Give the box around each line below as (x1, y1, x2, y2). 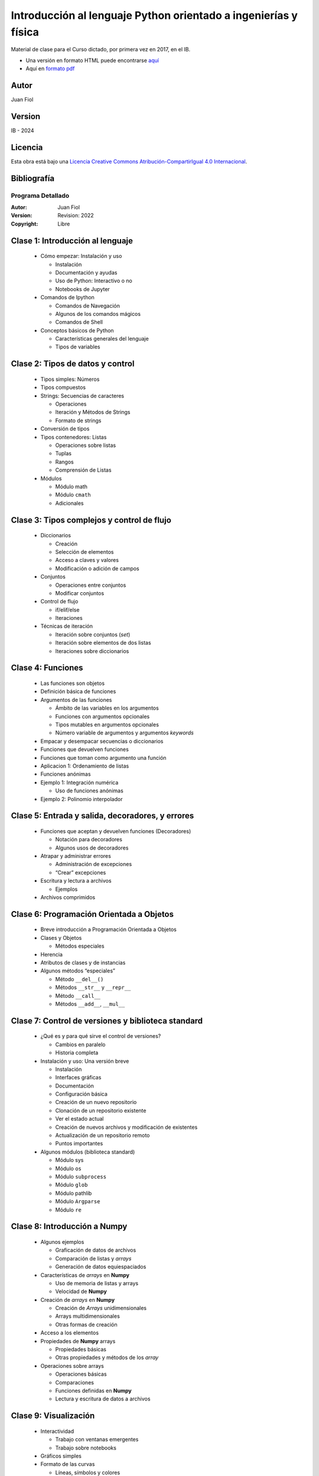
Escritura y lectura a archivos (40, 877, 112, 884)
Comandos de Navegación (55, 302, 121, 309)
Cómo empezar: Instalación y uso (40, 253, 122, 260)
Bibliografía (11, 173, 55, 183)
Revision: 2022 (57, 212, 94, 219)
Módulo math (55, 483, 88, 490)
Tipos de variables (55, 343, 100, 351)
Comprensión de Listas (55, 466, 112, 474)
